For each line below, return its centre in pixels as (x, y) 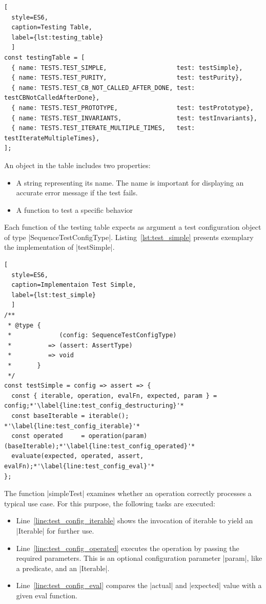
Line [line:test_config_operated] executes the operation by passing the (128, 548)
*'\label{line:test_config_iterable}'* (72, 426)
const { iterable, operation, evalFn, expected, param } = (114, 396)
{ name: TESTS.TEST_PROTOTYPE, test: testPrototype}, (132, 108)
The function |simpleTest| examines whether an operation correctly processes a (128, 493)
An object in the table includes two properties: (77, 165)
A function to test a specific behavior (75, 209)
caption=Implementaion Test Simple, (74, 285)
